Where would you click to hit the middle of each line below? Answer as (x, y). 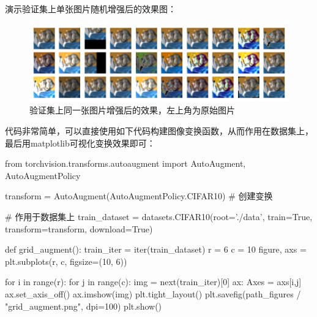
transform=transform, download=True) (79, 228)
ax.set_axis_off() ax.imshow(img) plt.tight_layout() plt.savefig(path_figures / (153, 293)
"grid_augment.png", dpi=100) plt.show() (84, 306)
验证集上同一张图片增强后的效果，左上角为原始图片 (132, 110)
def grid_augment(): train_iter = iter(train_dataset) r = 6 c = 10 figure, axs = (156, 249)
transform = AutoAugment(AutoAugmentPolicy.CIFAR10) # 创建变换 (139, 196)
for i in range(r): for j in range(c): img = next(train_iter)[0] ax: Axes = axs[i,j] (153, 282)
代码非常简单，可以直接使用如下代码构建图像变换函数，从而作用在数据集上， (159, 130)
